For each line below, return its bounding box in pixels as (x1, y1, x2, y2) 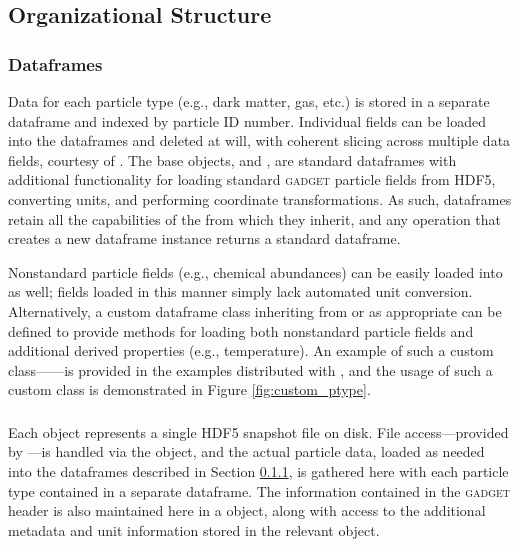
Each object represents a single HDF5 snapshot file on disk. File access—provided (8, 421, 509, 442)
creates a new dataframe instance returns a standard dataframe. (8, 228, 401, 249)
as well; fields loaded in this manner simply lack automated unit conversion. (8, 281, 473, 302)
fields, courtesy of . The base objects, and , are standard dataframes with (8, 149, 457, 170)
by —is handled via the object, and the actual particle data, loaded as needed (8, 441, 485, 462)
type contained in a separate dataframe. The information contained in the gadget (8, 480, 511, 501)
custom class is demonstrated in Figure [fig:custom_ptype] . (8, 379, 371, 400)
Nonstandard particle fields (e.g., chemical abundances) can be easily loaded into (8, 261, 503, 282)
